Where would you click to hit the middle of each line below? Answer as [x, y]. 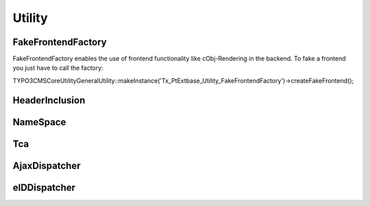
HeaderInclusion [49, 100]
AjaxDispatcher [47, 165]
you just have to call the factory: [58, 68]
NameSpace [39, 122]
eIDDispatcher [44, 187]
